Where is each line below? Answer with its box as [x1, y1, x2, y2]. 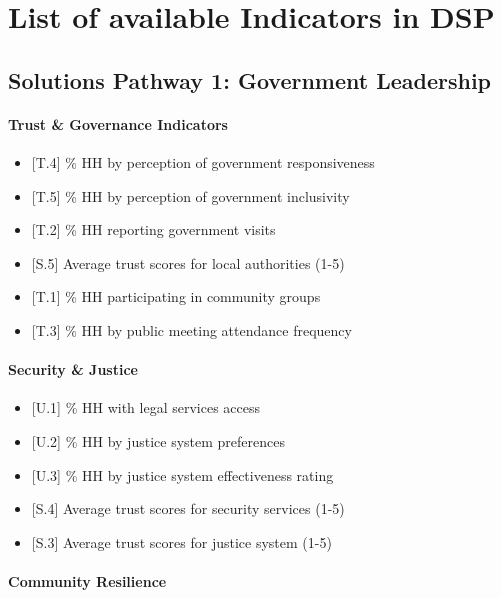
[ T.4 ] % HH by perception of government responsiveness [31, 151, 375, 172]
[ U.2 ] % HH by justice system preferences [31, 430, 285, 451]
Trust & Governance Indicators [8, 113, 228, 134]
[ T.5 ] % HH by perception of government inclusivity [31, 185, 350, 206]
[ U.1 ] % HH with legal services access [31, 397, 261, 418]
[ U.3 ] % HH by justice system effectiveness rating [31, 464, 334, 485]
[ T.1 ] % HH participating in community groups [31, 286, 321, 307]
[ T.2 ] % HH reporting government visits [31, 219, 276, 240]
